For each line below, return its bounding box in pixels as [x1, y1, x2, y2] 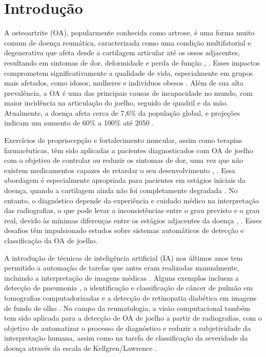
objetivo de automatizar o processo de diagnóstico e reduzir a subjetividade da [4, 322, 251, 333]
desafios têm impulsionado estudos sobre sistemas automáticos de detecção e [4, 225, 244, 236]
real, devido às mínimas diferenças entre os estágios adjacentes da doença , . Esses [4, 215, 262, 225]
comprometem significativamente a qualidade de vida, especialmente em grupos [4, 67, 253, 78]
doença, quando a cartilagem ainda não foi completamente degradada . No [4, 185, 238, 196]
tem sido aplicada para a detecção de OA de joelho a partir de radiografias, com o [4, 312, 262, 323]
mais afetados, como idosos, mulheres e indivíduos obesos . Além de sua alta [4, 77, 243, 88]
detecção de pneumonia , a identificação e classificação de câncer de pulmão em [4, 282, 253, 293]
